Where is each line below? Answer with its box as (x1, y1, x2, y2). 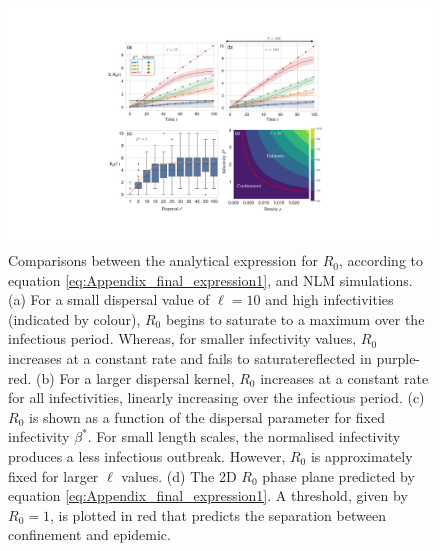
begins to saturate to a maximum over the (165, 308, 425, 329)
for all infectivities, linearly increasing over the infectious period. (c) (8, 387, 425, 408)
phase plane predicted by (262, 465, 415, 486)
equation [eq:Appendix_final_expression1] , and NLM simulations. (8, 269, 413, 290)
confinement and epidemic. (8, 524, 171, 545)
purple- (376, 348, 421, 369)
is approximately (310, 446, 413, 467)
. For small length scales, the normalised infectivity (87, 426, 401, 447)
